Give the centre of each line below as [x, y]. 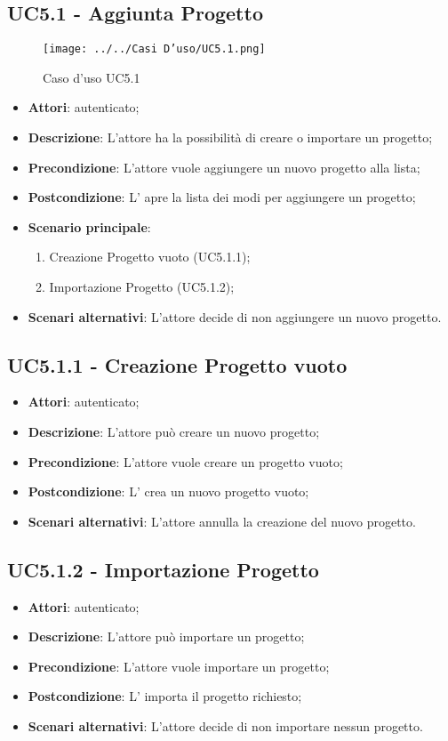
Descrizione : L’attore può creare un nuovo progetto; [174, 431]
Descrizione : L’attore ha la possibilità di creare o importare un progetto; [230, 137]
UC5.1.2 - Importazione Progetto [163, 569]
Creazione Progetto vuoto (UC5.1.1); [150, 257]
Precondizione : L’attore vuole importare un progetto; [179, 666]
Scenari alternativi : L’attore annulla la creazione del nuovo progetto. [222, 521]
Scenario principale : [89, 226]
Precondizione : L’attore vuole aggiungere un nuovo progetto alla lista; [224, 167]
